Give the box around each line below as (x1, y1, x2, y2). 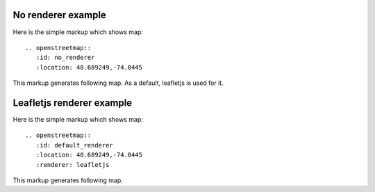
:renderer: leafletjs (35, 161, 110, 168)
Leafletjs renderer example (12, 97, 133, 109)
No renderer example (12, 9, 107, 21)
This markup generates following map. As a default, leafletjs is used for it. (12, 79, 224, 87)
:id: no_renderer (35, 54, 95, 62)
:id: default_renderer (35, 141, 114, 149)
